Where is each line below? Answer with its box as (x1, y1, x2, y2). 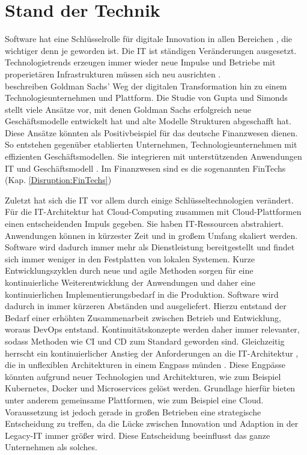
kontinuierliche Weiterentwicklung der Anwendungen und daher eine (5, 276, 256, 288)
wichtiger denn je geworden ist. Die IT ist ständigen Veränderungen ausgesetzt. (5, 44, 297, 56)
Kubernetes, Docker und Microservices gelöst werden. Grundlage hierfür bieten (5, 382, 296, 394)
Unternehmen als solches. (5, 441, 97, 453)
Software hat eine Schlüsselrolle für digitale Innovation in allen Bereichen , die (5, 32, 293, 45)
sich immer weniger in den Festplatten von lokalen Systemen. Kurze (5, 252, 255, 265)
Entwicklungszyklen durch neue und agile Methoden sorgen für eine (5, 264, 254, 277)
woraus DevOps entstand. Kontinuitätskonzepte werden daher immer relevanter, (5, 323, 300, 336)
